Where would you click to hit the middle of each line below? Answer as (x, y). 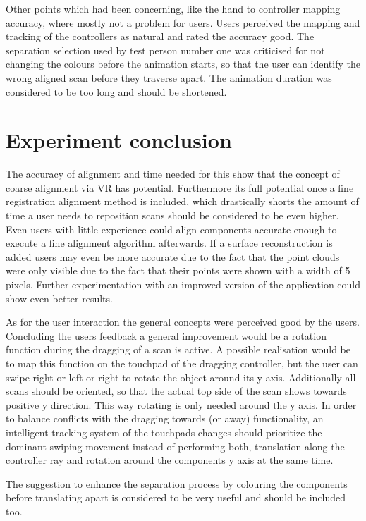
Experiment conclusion (119, 140)
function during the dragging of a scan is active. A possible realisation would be (178, 349)
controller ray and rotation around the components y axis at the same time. (170, 460)
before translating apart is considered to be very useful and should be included (176, 497)
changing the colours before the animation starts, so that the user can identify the (183, 64)
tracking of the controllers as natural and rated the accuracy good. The (160, 36)
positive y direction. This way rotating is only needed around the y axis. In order (181, 404)
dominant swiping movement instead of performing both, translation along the (175, 446)
